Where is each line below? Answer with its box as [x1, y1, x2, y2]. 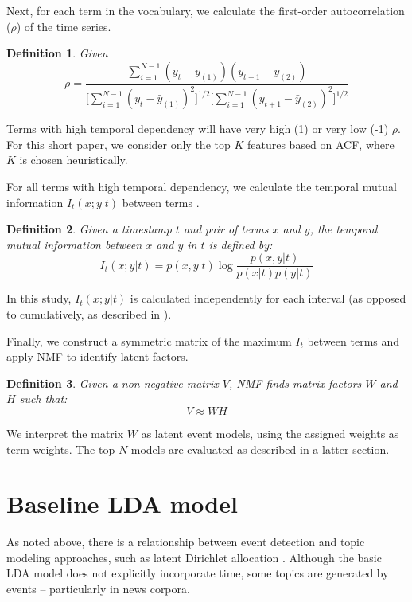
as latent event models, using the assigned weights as [141, 424, 399, 441]
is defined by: [208, 236, 273, 252]
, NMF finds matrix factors [228, 374, 362, 391]
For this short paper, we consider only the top [6, 135, 231, 152]
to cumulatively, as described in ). [6, 305, 172, 322]
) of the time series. [16, 18, 111, 34]
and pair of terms [183, 221, 269, 237]
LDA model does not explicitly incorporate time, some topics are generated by [6, 565, 389, 581]
